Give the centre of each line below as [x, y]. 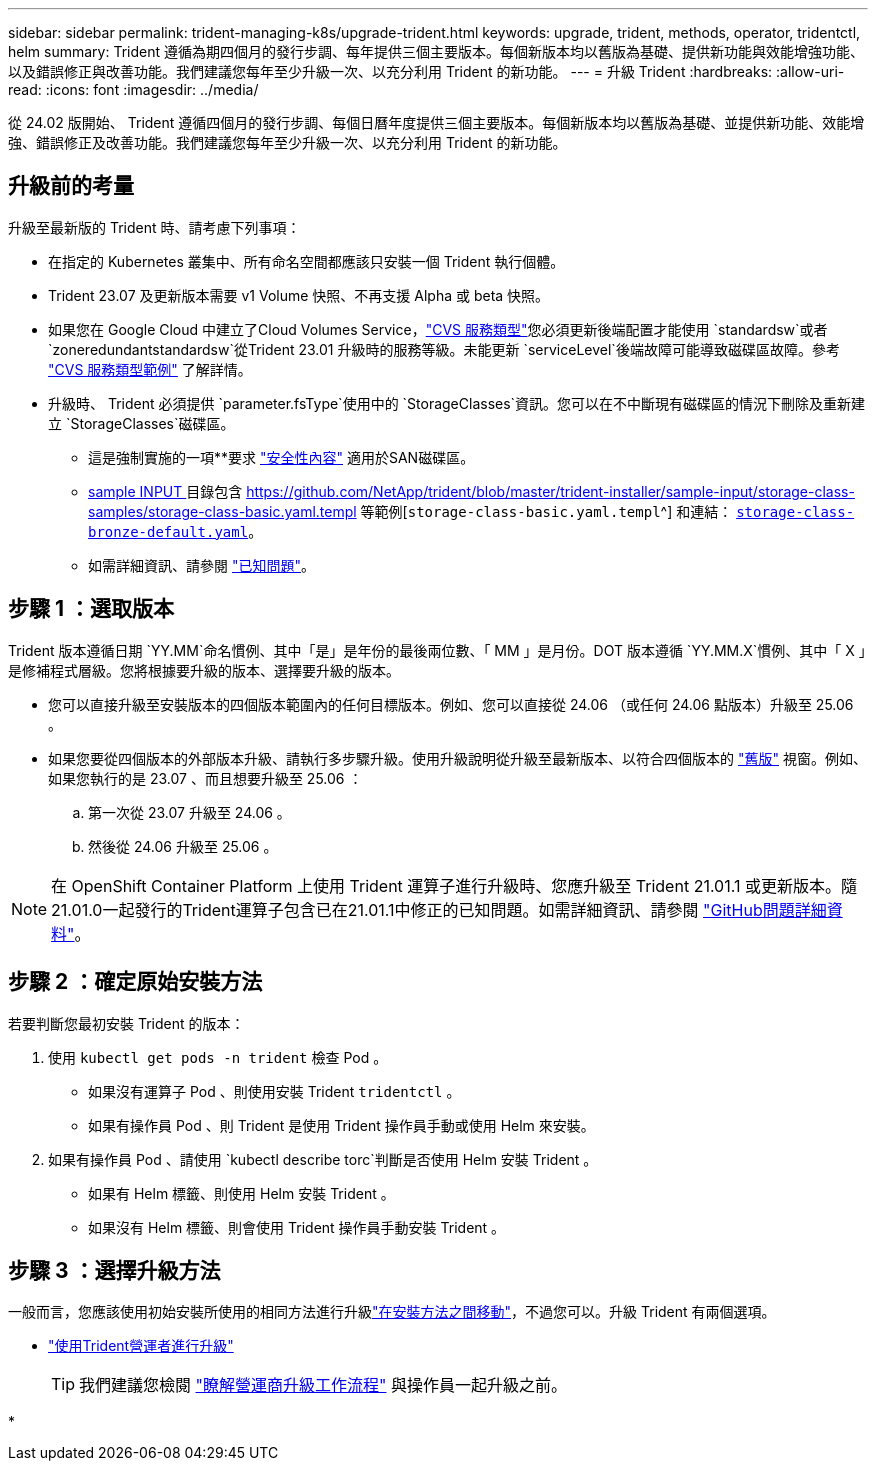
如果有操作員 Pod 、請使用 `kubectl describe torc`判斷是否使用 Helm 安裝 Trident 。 [323, 1159]
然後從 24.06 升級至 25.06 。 [183, 846]
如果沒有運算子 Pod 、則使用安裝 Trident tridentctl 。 [274, 1091]
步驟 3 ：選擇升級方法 [114, 1270]
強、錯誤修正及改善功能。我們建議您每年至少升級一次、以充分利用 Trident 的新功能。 [287, 142]
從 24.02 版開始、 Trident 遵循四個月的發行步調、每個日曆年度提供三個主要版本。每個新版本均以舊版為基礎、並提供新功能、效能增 [436, 122]
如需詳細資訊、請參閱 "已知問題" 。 [201, 565]
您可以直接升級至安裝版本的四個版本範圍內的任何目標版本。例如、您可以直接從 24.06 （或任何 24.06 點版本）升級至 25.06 [451, 704]
